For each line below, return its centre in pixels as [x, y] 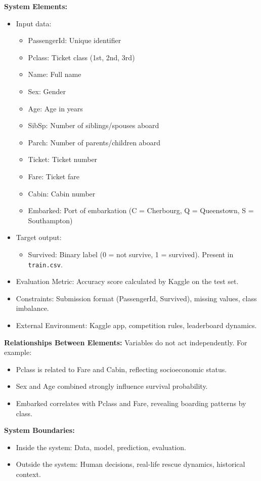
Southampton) [50, 220]
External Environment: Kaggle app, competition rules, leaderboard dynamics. [136, 325]
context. [28, 474]
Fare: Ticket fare [54, 176]
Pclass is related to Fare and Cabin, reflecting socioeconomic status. [121, 369]
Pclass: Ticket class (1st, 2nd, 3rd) [81, 57]
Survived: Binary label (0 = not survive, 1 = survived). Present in [131, 254]
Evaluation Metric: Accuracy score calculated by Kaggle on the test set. [127, 281]
